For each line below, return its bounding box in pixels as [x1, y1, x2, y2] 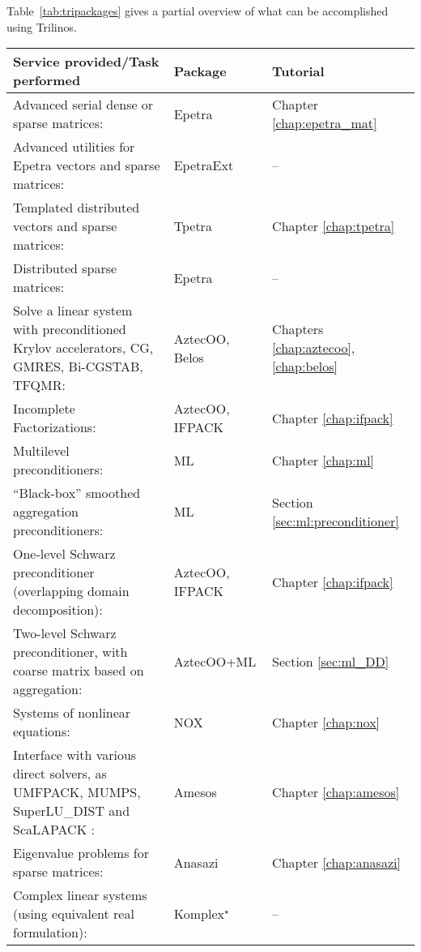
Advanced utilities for [13, 137, 135, 157]
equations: [13, 722, 70, 741]
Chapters [272, 319, 324, 339]
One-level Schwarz [13, 544, 116, 564]
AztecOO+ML [173, 651, 257, 671]
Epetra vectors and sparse [13, 156, 160, 175]
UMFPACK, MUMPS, [13, 783, 141, 802]
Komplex [173, 904, 224, 924]
